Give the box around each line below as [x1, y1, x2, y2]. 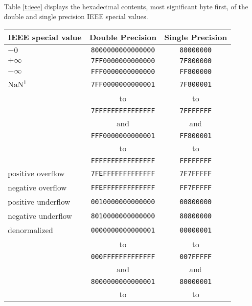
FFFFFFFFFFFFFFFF [91, 157, 155, 165]
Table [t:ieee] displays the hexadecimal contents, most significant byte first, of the [4, 1, 249, 11]
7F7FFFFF [180, 169, 212, 177]
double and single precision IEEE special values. [4, 11, 148, 21]
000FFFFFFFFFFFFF [91, 253, 155, 261]
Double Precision [89, 31, 157, 43]
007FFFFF [180, 253, 212, 261]
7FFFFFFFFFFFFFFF [91, 107, 155, 115]
